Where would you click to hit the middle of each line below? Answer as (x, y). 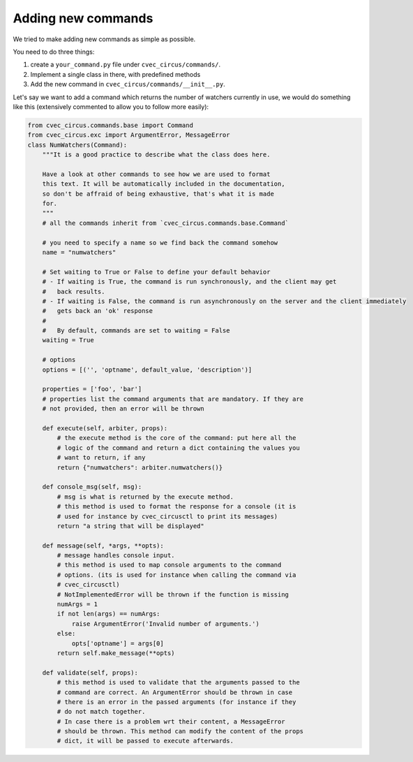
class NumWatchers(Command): (77, 145)
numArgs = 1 (77, 605)
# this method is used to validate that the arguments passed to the (178, 682)
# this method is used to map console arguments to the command (169, 565)
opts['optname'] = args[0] (118, 643)
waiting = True (68, 340)
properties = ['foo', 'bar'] (92, 389)
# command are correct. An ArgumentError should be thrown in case (175, 692)
